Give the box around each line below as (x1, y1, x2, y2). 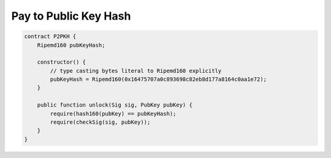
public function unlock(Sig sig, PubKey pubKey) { (37, 102, 192, 108)
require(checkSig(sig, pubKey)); (50, 119, 151, 126)
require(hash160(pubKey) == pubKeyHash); (50, 110, 177, 117)
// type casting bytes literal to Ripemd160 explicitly (50, 67, 222, 74)
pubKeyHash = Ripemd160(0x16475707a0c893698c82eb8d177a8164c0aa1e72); (50, 76, 267, 83)
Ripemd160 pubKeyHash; (37, 42, 105, 48)
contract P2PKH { (24, 33, 77, 40)
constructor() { (37, 59, 86, 66)
